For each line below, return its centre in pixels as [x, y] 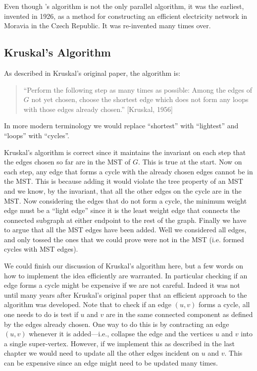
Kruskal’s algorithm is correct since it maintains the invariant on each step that [125, 152]
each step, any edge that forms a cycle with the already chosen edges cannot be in [128, 171]
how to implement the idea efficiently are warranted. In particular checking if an [126, 275]
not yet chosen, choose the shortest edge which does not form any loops [140, 99]
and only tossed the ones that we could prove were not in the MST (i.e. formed [124, 239]
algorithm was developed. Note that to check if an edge [88, 304]
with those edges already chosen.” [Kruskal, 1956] [98, 109]
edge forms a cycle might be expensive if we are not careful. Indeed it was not [122, 285]
